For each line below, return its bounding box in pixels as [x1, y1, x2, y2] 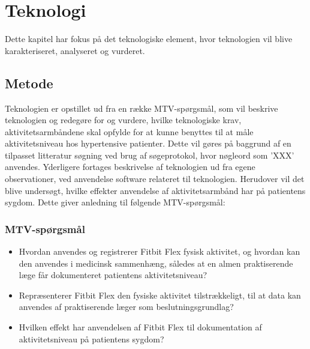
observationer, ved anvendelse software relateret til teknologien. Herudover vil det [5, 172, 305, 185]
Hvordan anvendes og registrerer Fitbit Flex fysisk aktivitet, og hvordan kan [19, 245, 300, 258]
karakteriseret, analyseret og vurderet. [5, 44, 145, 56]
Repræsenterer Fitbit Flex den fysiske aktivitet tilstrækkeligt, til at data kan [19, 288, 301, 301]
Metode [5, 73, 53, 92]
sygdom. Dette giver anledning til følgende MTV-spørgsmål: [5, 196, 225, 208]
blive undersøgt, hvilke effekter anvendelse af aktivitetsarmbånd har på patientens [5, 184, 306, 196]
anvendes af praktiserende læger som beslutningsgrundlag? [19, 300, 234, 313]
